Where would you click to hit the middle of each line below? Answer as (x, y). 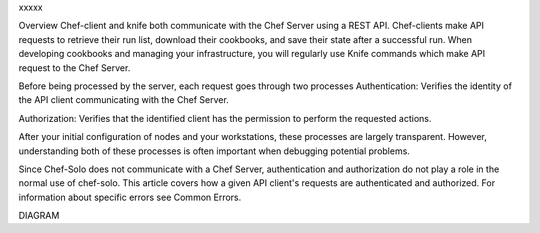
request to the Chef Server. (74, 67)
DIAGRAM (39, 216)
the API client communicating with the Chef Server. (123, 100)
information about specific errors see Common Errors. (130, 197)
